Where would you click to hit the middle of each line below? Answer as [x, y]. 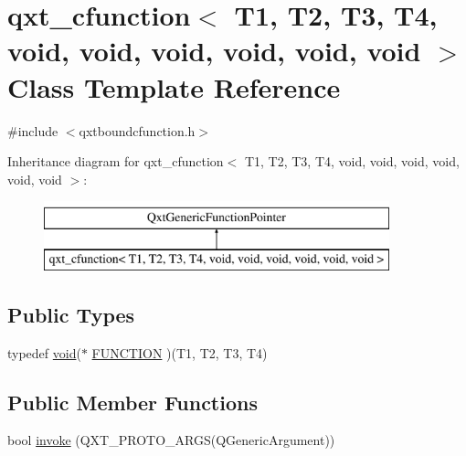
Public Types [71, 314]
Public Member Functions [132, 402]
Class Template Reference [174, 86]
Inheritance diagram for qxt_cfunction [116, 161]
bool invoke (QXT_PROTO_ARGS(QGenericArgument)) [171, 440]
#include [33, 130]
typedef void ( [44, 352]
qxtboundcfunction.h [137, 130]
